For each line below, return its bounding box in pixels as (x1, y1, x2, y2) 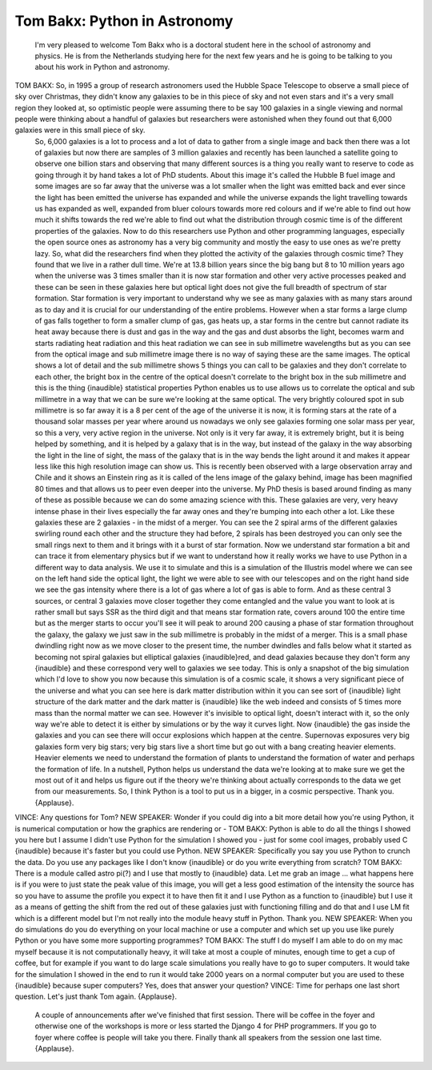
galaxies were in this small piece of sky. (14, 125, 146, 135)
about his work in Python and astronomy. (34, 62, 170, 72)
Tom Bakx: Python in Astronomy (14, 12, 234, 30)
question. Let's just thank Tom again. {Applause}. (14, 992, 178, 1001)
